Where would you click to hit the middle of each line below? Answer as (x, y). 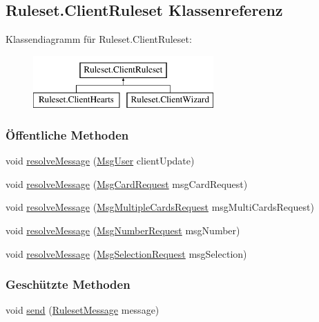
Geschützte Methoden (68, 284)
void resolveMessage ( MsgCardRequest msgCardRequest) (127, 183)
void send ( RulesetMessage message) (83, 310)
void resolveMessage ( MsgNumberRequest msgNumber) (123, 230)
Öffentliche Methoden (67, 134)
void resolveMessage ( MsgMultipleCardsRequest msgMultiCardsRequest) (160, 207)
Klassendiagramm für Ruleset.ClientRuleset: (99, 39)
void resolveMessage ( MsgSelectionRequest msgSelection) (126, 253)
